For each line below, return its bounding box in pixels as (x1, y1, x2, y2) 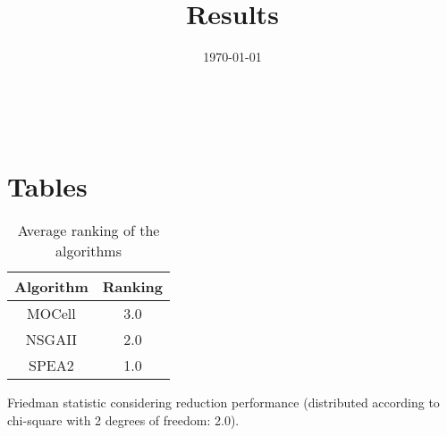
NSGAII (25, 329, 78, 350)
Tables (7, 167, 88, 204)
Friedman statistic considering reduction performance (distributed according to (7, 393, 440, 412)
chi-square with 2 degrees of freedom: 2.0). (7, 411, 240, 430)
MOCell (27, 303, 76, 324)
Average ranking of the (17, 220, 160, 241)
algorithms (55, 240, 122, 262)
